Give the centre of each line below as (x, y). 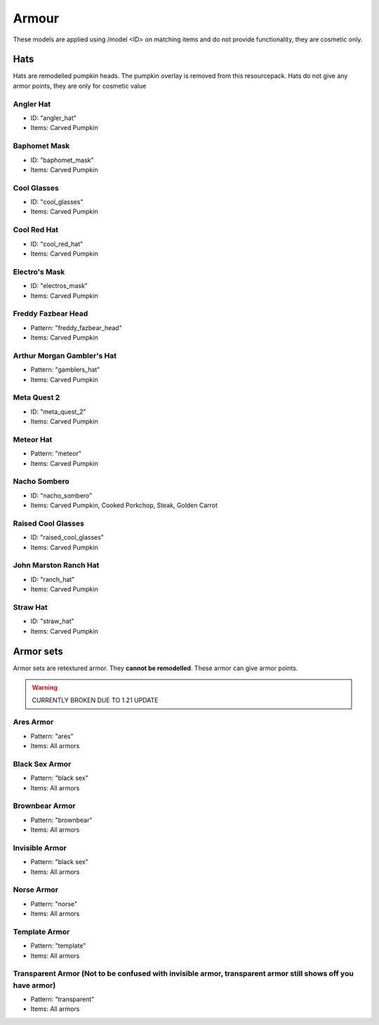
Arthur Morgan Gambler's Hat (65, 355)
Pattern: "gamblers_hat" (65, 370)
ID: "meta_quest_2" (59, 412)
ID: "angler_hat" (53, 118)
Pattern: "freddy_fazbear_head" (76, 327)
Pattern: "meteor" (56, 454)
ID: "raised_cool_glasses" (67, 537)
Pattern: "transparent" (62, 999)
